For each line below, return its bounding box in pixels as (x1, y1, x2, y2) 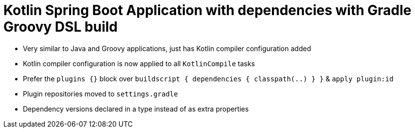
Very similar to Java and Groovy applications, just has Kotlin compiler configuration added (23, 44, 311, 53)
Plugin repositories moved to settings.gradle (23, 89, 178, 98)
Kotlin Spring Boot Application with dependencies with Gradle (3, 2, 412, 19)
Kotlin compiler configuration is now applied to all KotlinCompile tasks (23, 59, 255, 68)
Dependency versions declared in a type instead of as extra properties (23, 104, 249, 113)
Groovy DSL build (3, 19, 118, 35)
